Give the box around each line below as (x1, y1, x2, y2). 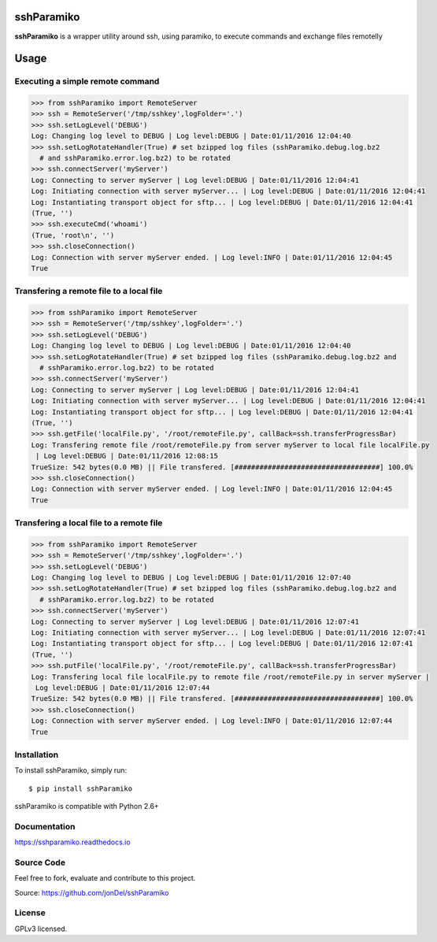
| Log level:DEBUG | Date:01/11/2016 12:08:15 (35, 451, 218, 461)
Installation (14, 749, 59, 760)
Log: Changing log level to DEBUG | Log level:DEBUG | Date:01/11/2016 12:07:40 (31, 573, 351, 582)
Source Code (14, 857, 66, 868)
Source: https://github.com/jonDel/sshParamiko (14, 888, 169, 897)
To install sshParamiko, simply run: (14, 766, 128, 775)
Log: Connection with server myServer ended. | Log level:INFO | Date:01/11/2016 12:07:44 (31, 717, 393, 725)
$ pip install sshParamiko (28, 784, 133, 793)
